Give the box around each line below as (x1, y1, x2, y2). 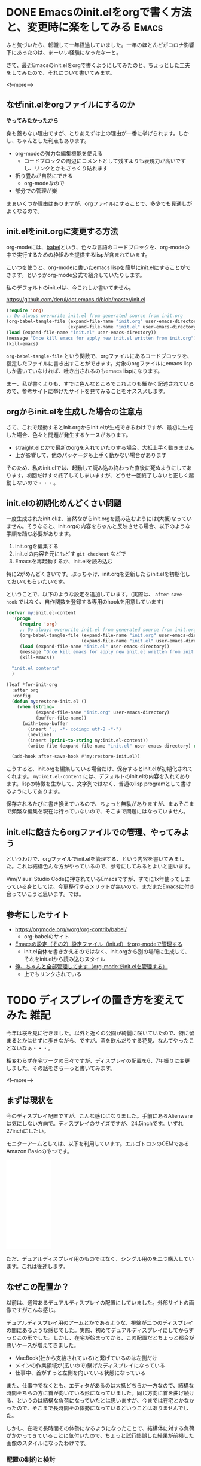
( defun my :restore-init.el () (11, 698, 87, 705)
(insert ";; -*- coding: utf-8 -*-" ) (28, 726, 121, 732)
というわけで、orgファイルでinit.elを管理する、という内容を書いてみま (6, 855, 179, 862)
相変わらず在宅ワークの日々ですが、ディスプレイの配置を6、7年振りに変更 (6, 1057, 190, 1064)
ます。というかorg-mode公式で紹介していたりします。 (11, 271, 145, 278)
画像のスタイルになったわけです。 (6, 1439, 90, 1446)
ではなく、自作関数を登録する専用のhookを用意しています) (18, 598, 164, 605)
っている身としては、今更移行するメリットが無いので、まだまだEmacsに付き (6, 883, 195, 890)
